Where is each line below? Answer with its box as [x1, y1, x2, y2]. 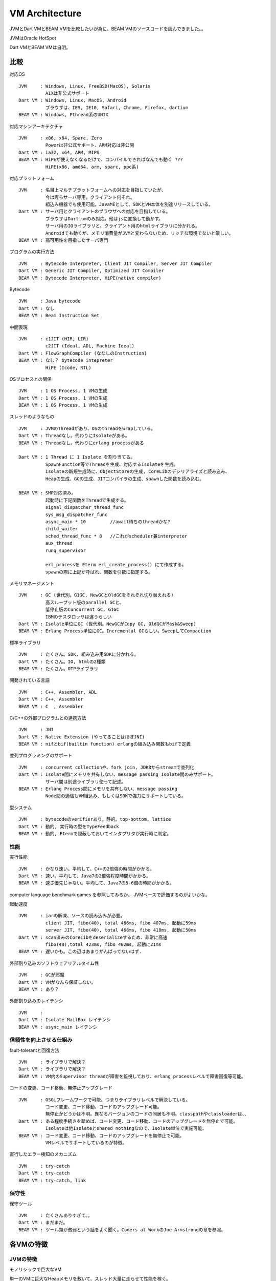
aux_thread [45, 541, 73, 546]
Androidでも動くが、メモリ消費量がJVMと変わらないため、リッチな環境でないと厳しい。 [45, 230, 234, 236]
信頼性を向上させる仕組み [9, 1037, 73, 1044]
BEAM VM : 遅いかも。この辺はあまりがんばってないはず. [18, 948, 143, 955]
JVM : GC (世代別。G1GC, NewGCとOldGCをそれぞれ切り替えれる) [18, 592, 174, 598]
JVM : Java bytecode [18, 298, 81, 304]
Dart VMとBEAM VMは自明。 [9, 44, 71, 51]
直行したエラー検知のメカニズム [9, 1151, 77, 1158]
